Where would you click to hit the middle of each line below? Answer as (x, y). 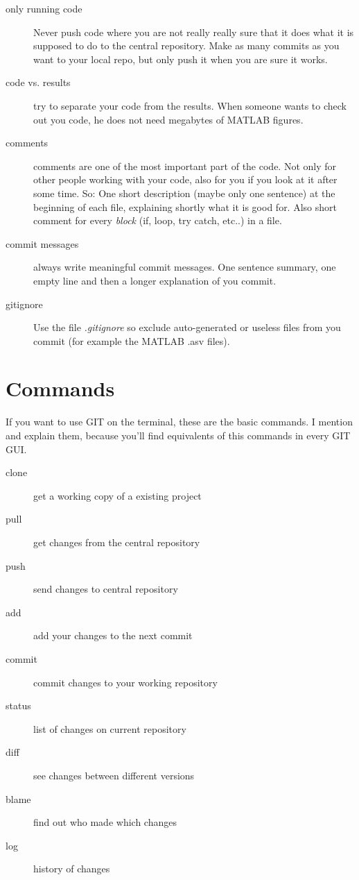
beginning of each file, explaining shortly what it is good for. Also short (185, 206)
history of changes (72, 869)
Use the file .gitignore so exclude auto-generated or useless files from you (187, 327)
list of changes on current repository (110, 728)
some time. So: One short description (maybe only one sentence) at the (184, 193)
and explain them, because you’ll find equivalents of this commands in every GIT (178, 435)
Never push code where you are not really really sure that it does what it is (194, 32)
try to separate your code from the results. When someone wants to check (190, 105)
